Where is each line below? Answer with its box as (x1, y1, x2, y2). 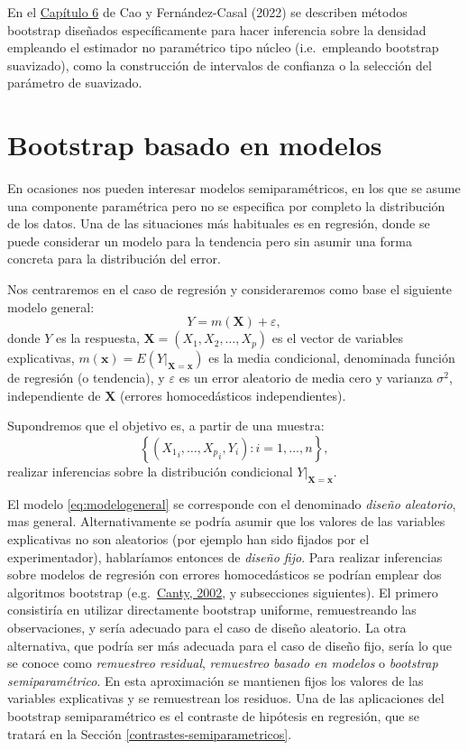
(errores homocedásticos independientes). (119, 385, 346, 404)
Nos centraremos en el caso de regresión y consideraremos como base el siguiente (7, 280, 453, 299)
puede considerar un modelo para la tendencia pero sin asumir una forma (7, 231, 412, 250)
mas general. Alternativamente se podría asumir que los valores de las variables (7, 512, 445, 531)
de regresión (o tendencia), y (7, 368, 165, 387)
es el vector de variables (271, 329, 404, 347)
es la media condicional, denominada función (208, 348, 455, 367)
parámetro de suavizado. (7, 73, 142, 92)
